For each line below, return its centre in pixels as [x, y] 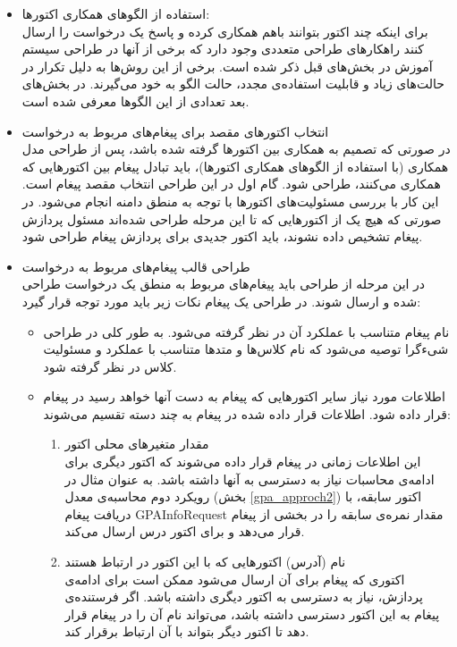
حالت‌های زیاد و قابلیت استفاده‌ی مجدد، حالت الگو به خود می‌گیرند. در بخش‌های [233, 84]
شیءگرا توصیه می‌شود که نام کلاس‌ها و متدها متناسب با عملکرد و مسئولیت [246, 349]
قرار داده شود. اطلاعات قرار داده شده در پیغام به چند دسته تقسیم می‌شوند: [247, 413]
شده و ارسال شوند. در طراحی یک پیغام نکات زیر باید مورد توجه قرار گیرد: [221, 301]
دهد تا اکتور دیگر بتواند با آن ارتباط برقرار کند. [187, 631]
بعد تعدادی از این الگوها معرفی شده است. [135, 101]
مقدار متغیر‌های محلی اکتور [137, 444]
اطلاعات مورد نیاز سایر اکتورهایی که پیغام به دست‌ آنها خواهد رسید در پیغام [244, 396]
